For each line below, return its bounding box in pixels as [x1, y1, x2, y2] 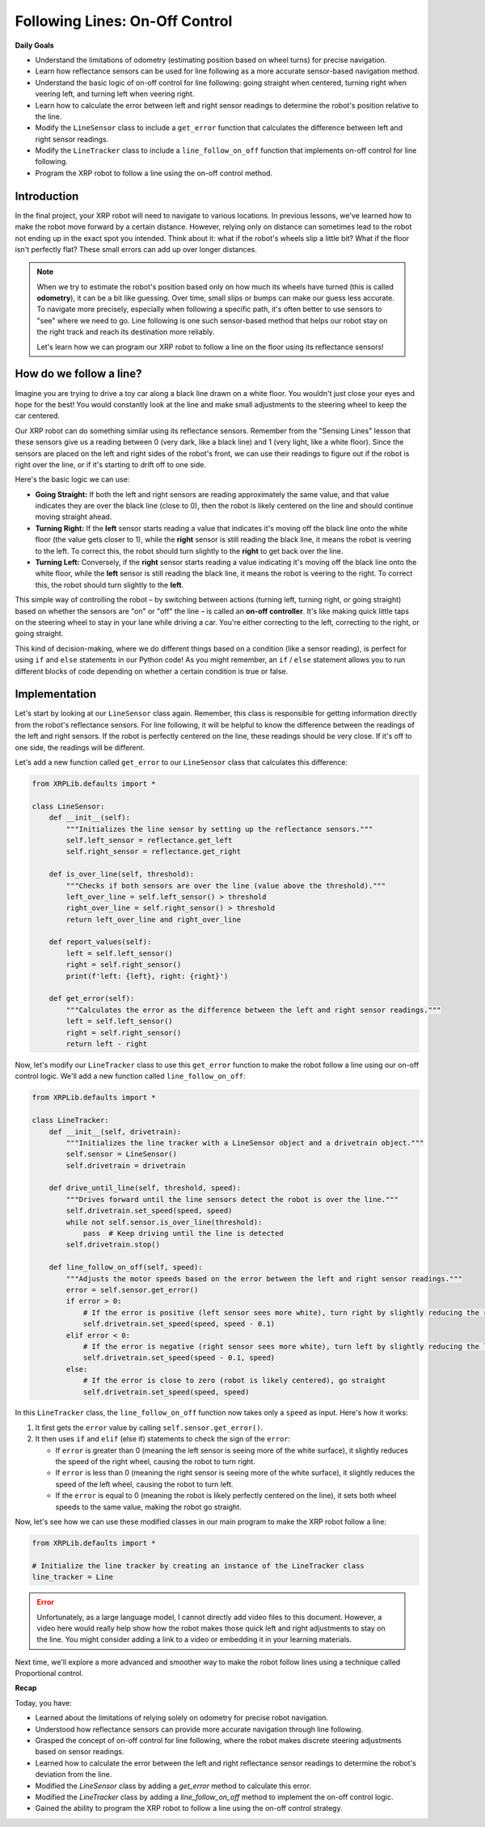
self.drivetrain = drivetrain [65, 1161, 186, 1170]
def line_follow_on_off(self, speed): [48, 1263, 203, 1272]
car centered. [15, 411, 61, 420]
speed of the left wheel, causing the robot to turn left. [55, 1479, 234, 1489]
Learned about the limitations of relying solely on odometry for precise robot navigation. [35, 1713, 329, 1723]
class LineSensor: [32, 801, 105, 811]
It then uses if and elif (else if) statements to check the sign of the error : [35, 1434, 291, 1444]
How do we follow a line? [15, 367, 142, 381]
